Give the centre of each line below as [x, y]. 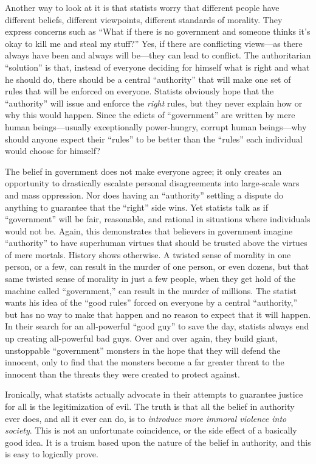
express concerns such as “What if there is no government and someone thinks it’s [158, 31]
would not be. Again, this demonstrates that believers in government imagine [149, 230]
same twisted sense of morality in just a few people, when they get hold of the [150, 279]
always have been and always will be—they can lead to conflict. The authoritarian [158, 55]
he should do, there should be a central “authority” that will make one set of [148, 79]
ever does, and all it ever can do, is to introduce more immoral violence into [146, 418]
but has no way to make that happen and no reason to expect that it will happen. [158, 314]
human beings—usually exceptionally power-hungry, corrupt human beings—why [156, 126]
